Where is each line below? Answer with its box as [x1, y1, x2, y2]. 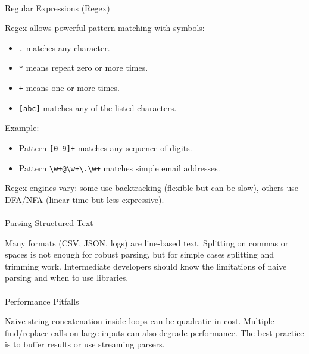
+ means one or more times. [18, 82, 120, 94]
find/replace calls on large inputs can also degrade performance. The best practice [5, 326, 304, 339]
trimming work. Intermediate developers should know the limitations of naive [5, 259, 287, 272]
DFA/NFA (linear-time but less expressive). [5, 193, 164, 205]
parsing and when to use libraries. [5, 271, 129, 284]
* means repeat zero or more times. [18, 61, 148, 74]
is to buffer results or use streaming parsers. [5, 338, 165, 350]
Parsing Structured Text [5, 217, 93, 229]
